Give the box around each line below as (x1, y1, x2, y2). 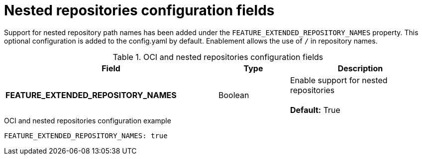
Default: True (290, 105, 340, 115)
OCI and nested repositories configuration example (4, 116, 171, 125)
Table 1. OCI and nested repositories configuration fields (112, 52, 323, 62)
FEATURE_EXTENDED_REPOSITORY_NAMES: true (4, 131, 168, 140)
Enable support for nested (290, 75, 388, 85)
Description (337, 63, 383, 73)
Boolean (218, 90, 249, 100)
